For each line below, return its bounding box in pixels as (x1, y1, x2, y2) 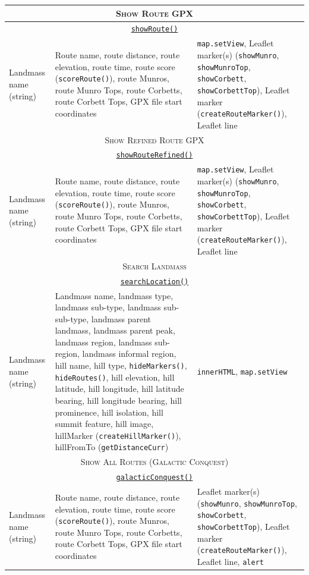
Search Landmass (122, 259, 187, 272)
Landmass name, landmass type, (55, 289, 174, 301)
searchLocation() (120, 277, 189, 286)
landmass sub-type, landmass (55, 301, 161, 313)
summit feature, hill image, (55, 417, 154, 430)
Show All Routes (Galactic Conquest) (80, 455, 229, 468)
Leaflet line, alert (197, 555, 264, 567)
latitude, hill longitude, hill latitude (55, 382, 184, 395)
